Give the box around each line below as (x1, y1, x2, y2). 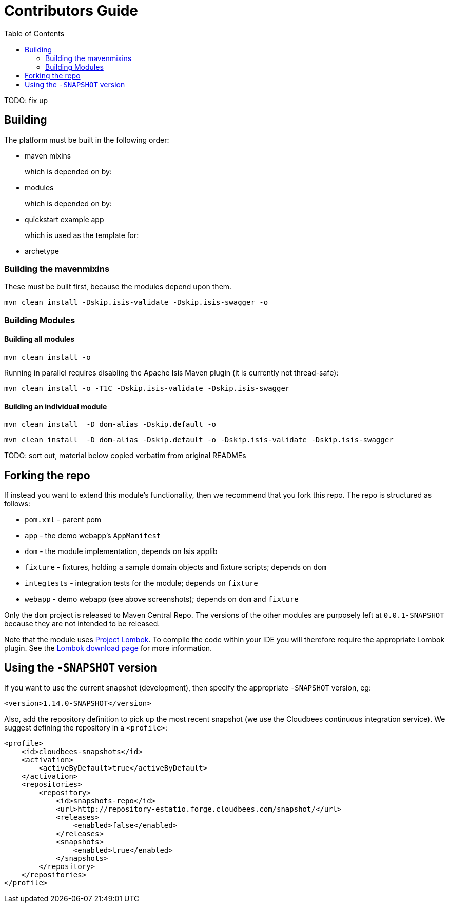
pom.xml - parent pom (25, 515, 102, 524)
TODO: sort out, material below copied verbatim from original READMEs (4, 451, 246, 460)
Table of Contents (4, 29, 65, 38)
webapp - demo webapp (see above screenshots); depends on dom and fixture (25, 595, 299, 603)
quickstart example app (25, 214, 104, 224)
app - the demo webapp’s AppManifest (25, 531, 161, 540)
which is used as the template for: (25, 230, 139, 240)
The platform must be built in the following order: (4, 135, 169, 144)
